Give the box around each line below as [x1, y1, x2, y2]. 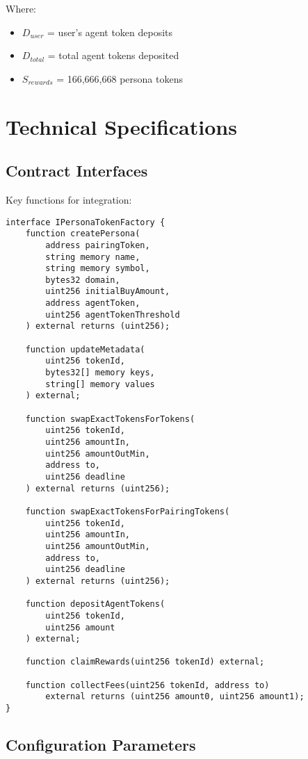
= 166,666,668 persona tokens [56, 71, 183, 85]
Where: [6, 1, 36, 15]
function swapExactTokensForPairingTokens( [25, 506, 230, 516]
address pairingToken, [45, 240, 150, 250]
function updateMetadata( [25, 344, 145, 354]
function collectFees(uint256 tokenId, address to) [25, 680, 270, 690]
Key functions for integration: [6, 192, 132, 206]
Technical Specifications [6, 112, 237, 140]
